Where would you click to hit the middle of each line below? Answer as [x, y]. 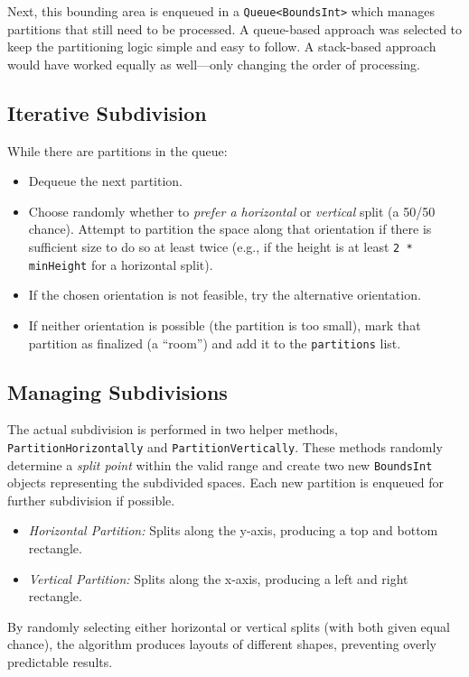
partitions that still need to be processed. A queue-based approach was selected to [235, 28]
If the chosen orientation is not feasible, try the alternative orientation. [225, 295]
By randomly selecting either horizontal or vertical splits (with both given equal [229, 626]
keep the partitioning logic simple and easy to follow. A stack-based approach [222, 46]
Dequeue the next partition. [105, 181]
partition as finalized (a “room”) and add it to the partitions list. [215, 343]
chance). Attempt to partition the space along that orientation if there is [230, 229]
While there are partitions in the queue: [117, 150]
